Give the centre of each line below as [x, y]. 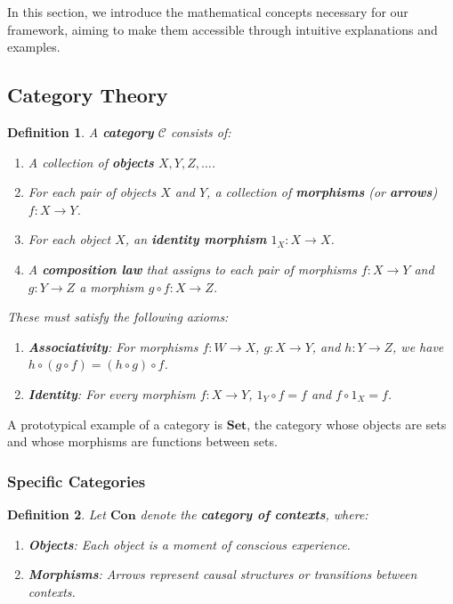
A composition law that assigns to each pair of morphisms [192, 269]
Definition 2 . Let [57, 514]
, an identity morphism [196, 239]
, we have [418, 346]
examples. [34, 47]
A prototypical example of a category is [115, 424]
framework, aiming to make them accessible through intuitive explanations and [222, 29]
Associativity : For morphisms [113, 346]
